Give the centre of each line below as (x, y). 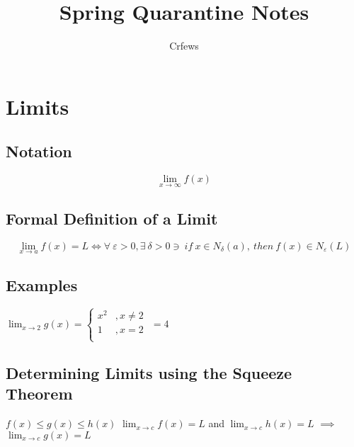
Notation (39, 151)
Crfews (184, 46)
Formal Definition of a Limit (112, 218)
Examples (42, 285)
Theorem (39, 394)
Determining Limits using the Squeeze (149, 373)
